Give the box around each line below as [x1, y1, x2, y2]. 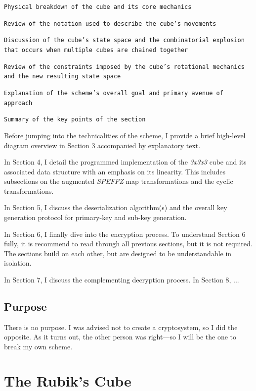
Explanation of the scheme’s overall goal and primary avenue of [4, 89, 223, 97]
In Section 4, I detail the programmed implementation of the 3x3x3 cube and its [4, 157, 247, 167]
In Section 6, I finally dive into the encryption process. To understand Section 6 [4, 228, 246, 239]
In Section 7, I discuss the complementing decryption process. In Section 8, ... [4, 275, 239, 285]
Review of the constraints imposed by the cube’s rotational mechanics [4, 63, 245, 70]
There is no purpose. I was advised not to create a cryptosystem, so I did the [4, 322, 238, 332]
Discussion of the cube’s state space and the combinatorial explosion [4, 37, 245, 44]
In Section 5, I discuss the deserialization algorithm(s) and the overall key [4, 202, 227, 213]
